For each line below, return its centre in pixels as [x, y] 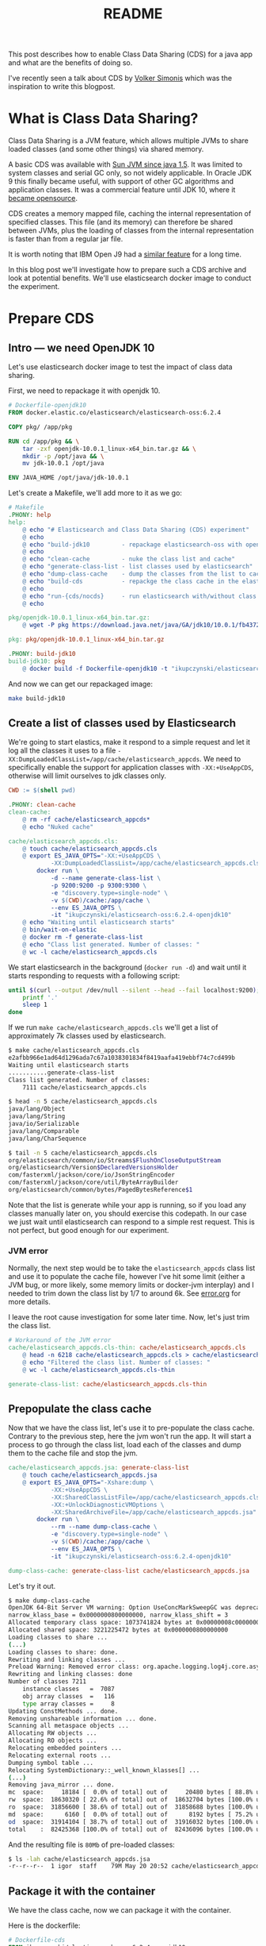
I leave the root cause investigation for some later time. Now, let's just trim [129, 1317]
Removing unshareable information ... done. [83, 1719]
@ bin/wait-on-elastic [60, 930]
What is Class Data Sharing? [103, 119]
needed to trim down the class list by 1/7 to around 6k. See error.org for [125, 1293]
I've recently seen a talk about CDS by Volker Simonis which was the [120, 78]
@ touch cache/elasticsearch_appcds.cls [90, 849]
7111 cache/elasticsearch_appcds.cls [85, 1087]
